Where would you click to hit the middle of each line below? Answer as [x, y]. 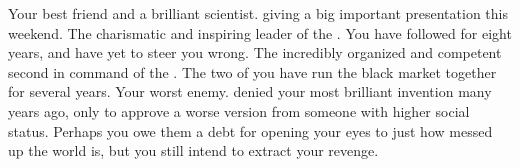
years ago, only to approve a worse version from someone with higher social [239, 110]
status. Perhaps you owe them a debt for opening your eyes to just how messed [250, 130]
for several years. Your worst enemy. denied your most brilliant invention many [250, 91]
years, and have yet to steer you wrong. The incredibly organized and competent [255, 52]
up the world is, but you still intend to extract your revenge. [193, 150]
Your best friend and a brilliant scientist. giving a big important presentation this [258, 13]
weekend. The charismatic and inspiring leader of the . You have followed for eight [260, 32]
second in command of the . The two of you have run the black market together [252, 71]
